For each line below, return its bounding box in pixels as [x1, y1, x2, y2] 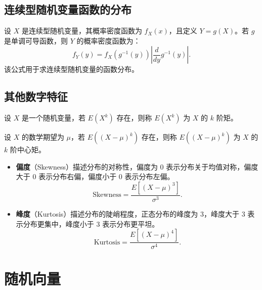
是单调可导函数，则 [4, 35, 68, 46]
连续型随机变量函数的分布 [4, 2, 132, 17]
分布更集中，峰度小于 [23, 218, 94, 229]
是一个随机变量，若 [21, 112, 85, 123]
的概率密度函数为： [76, 35, 141, 46]
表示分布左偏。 [124, 171, 174, 182]
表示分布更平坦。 [102, 218, 159, 229]
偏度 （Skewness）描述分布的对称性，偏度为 [16, 161, 158, 172]
